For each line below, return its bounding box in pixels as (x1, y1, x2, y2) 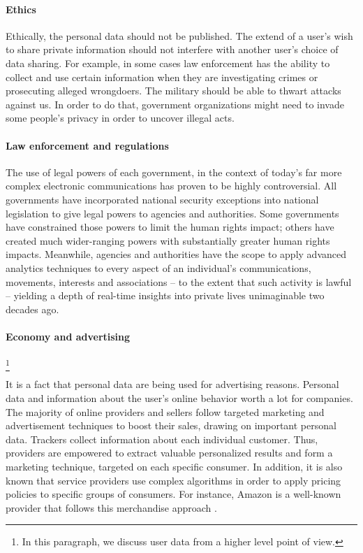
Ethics (6, 1, 36, 16)
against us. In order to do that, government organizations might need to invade (6, 96, 344, 111)
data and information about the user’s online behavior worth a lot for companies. (6, 391, 353, 405)
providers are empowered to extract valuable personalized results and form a (6, 445, 333, 460)
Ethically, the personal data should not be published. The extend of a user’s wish (6, 28, 353, 43)
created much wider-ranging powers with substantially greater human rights (6, 233, 330, 247)
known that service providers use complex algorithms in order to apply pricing (6, 473, 341, 487)
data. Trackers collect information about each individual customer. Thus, (6, 431, 318, 446)
